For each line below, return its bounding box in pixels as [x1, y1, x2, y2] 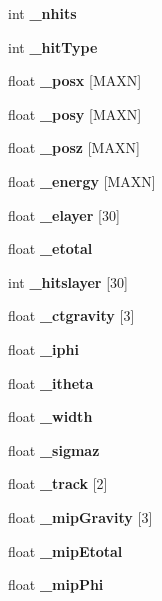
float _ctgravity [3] [8, 305, 135, 326]
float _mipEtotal [8, 540, 123, 561]
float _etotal [8, 238, 93, 259]
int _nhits [8, 3, 77, 23]
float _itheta [8, 372, 94, 393]
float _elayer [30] [8, 204, 120, 225]
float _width [8, 406, 93, 427]
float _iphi [8, 338, 79, 359]
